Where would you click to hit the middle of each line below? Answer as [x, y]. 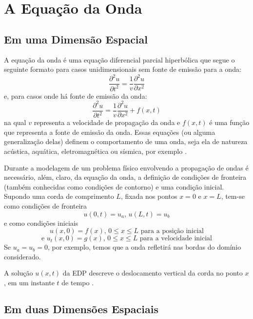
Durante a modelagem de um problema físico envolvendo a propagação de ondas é [126, 167]
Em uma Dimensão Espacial [76, 39]
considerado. [22, 256]
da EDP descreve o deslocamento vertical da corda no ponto [153, 273]
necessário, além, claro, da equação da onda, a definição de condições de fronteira [125, 177]
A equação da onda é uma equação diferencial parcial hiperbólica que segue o [119, 59]
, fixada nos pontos [149, 196]
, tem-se [233, 196]
